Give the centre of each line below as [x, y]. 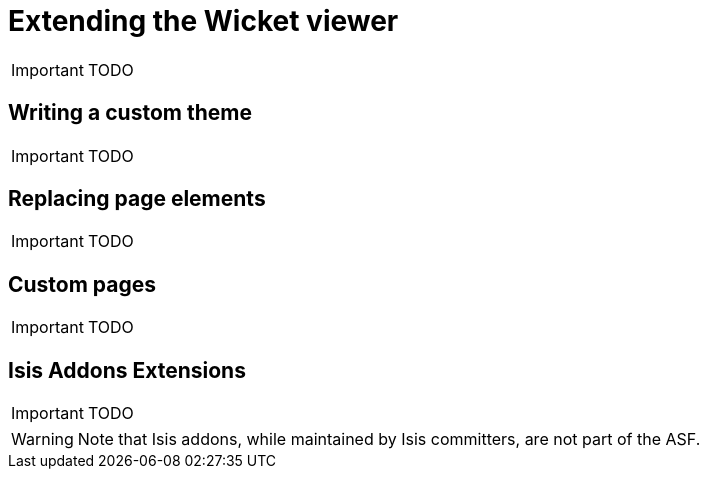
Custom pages [82, 284]
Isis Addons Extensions [127, 370]
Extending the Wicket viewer [203, 21]
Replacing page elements [137, 199]
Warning [42, 439]
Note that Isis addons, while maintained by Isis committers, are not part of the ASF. [389, 439]
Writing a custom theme [130, 113]
